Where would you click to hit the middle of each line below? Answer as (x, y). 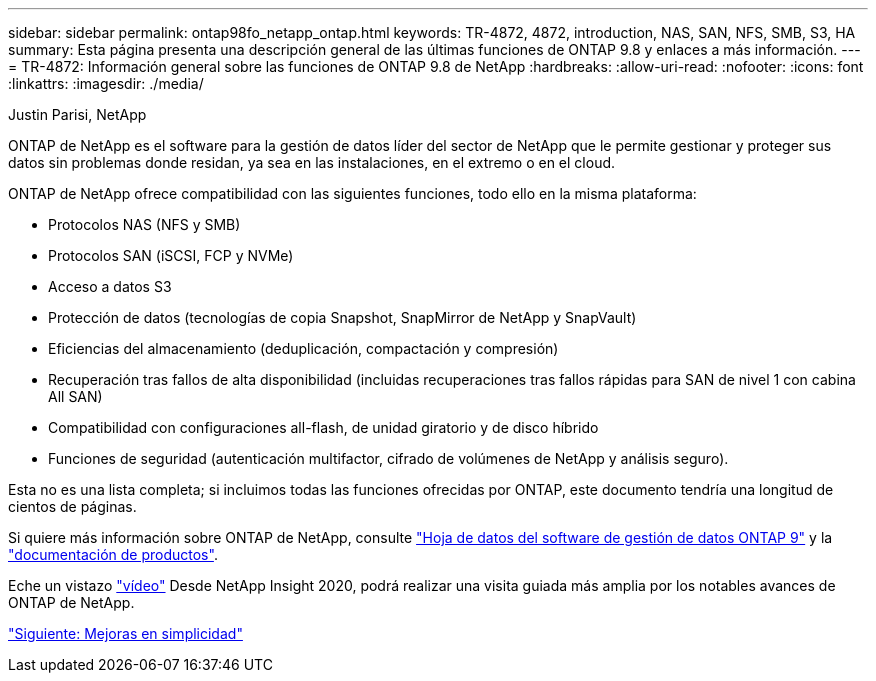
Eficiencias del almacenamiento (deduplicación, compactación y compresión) (303, 348)
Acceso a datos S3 (110, 286)
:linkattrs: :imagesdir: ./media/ (106, 83)
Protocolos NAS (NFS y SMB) (144, 224)
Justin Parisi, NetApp (77, 114)
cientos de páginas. (72, 506)
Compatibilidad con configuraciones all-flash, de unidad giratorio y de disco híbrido (323, 427)
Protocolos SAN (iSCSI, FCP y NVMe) (171, 255)
